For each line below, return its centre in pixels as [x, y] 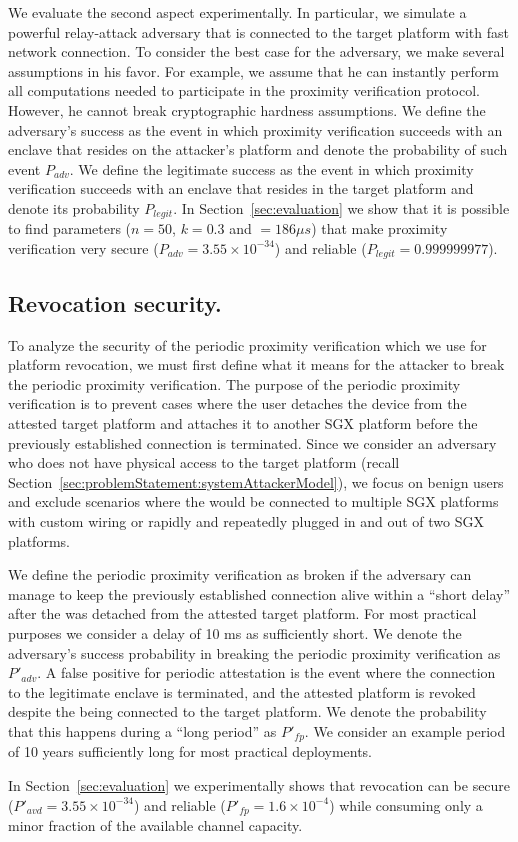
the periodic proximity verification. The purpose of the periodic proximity [234, 383]
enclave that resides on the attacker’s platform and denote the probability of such [258, 149]
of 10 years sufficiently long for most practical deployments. [190, 751]
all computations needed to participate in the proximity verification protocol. [244, 90]
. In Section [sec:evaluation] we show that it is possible [341, 207]
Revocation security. [115, 302]
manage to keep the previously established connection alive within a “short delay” [259, 593]
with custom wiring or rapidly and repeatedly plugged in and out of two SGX [246, 520]
